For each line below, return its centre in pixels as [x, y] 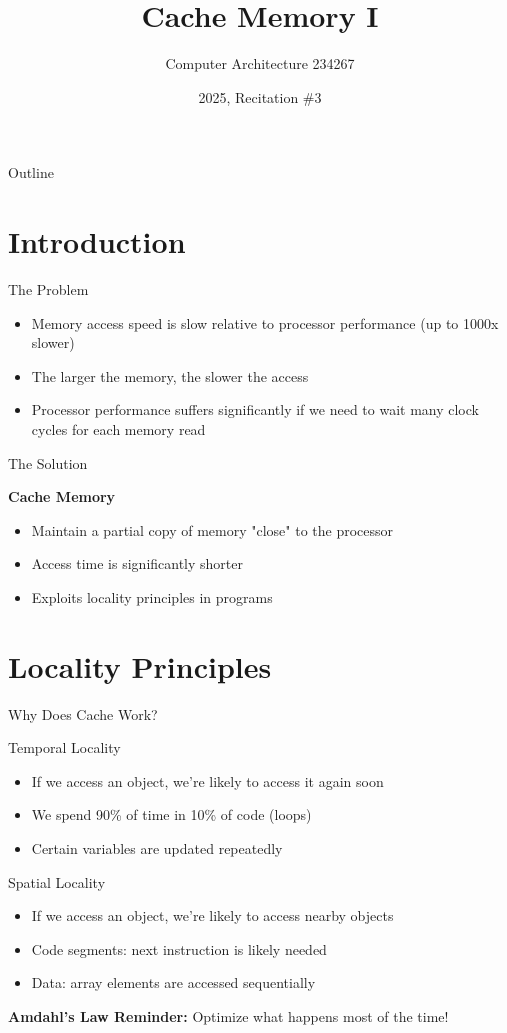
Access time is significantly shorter [137, 563]
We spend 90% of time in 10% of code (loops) [171, 814]
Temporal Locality [64, 747]
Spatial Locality [57, 881]
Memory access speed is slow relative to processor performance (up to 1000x [265, 322]
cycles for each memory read [118, 429]
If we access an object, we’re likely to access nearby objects [212, 915]
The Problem [48, 289]
